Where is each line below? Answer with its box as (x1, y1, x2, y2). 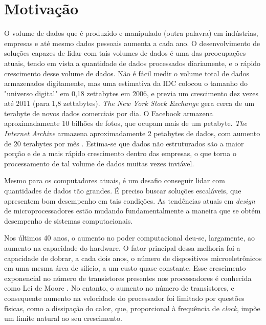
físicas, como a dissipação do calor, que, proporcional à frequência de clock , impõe (4, 302, 260, 313)
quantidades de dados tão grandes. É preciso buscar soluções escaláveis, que (4, 185, 241, 196)
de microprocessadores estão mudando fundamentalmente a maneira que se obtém (4, 205, 261, 216)
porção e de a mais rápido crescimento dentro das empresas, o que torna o (4, 148, 237, 159)
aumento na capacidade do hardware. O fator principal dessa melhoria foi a (4, 243, 240, 253)
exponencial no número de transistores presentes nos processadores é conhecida (4, 272, 252, 283)
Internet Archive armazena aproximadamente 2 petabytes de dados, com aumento (4, 128, 260, 139)
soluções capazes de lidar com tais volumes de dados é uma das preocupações (4, 48, 246, 58)
